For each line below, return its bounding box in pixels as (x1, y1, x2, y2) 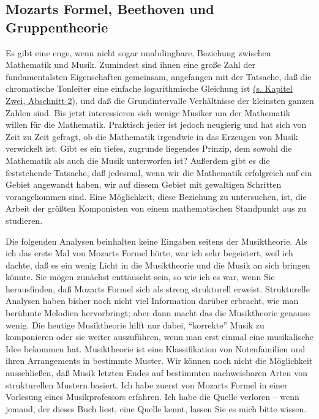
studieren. (6, 213, 43, 226)
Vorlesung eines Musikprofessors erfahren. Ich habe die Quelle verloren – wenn (6, 390, 299, 403)
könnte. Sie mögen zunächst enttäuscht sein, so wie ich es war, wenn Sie (6, 270, 275, 283)
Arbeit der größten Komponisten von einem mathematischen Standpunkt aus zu (6, 202, 307, 215)
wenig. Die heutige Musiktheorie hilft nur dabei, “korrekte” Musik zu (6, 318, 265, 331)
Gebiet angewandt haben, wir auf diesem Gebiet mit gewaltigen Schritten (6, 178, 282, 191)
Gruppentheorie (6, 17, 108, 36)
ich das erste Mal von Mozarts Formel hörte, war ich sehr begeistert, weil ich (6, 247, 293, 259)
